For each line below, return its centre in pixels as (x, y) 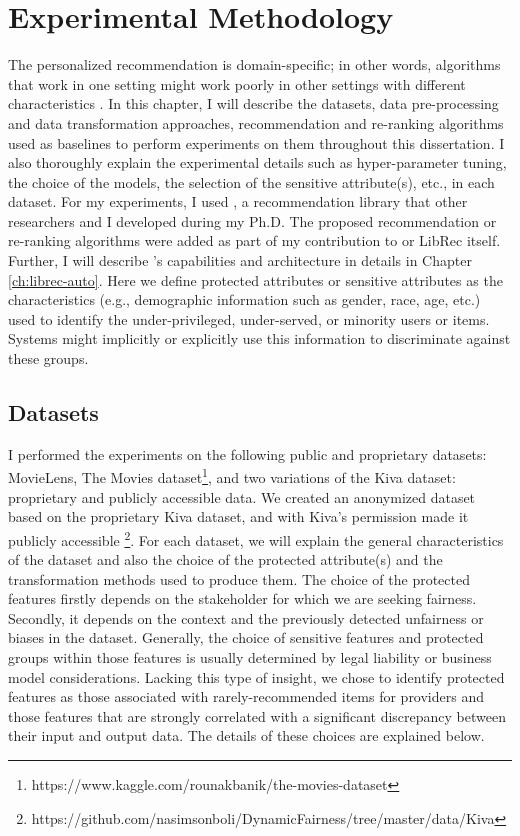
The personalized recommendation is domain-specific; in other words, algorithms (254, 64)
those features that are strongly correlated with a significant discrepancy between (257, 715)
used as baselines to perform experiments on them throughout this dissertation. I (256, 142)
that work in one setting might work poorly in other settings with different (237, 83)
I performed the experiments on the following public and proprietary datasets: (247, 453)
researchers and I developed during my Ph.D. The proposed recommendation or (252, 220)
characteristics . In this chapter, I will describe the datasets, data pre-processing (253, 103)
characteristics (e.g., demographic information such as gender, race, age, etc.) (244, 299)
